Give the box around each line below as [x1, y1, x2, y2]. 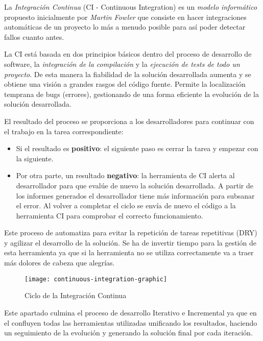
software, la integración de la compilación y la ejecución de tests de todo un [4, 58, 240, 69]
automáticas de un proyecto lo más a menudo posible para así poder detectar [4, 21, 246, 32]
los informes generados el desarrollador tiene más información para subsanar [16, 190, 255, 201]
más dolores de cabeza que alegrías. [4, 257, 115, 268]
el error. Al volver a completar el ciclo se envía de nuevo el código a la [16, 200, 236, 211]
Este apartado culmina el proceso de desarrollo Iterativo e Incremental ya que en [4, 307, 257, 318]
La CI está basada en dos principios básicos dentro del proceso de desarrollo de [4, 48, 252, 59]
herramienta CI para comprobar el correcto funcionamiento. [16, 210, 203, 221]
